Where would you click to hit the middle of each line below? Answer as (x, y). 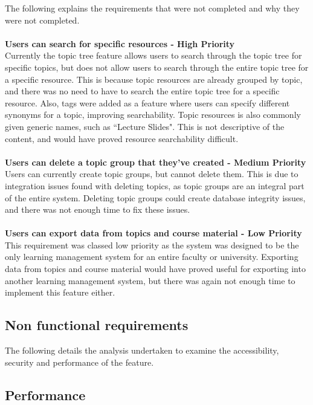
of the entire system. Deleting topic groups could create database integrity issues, (155, 197)
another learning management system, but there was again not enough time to (150, 280)
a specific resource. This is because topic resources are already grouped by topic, (154, 79)
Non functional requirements (97, 325)
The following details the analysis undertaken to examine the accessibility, (142, 350)
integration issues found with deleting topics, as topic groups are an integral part (155, 185)
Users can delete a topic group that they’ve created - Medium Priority (156, 162)
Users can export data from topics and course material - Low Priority (153, 233)
